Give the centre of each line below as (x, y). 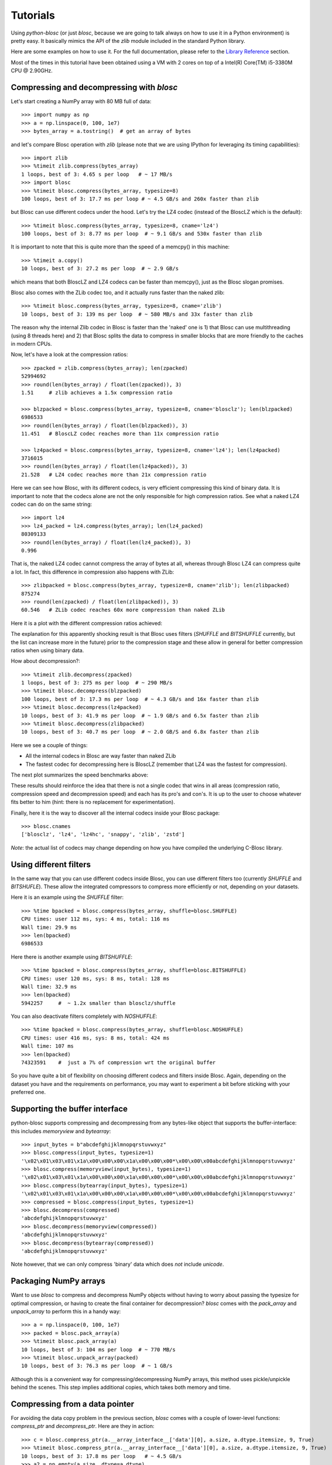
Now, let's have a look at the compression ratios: (69, 355)
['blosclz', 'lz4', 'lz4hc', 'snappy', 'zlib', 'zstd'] (103, 834)
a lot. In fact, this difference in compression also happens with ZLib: (93, 572)
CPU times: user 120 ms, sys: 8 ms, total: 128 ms (95, 978)
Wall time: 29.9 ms (49, 927)
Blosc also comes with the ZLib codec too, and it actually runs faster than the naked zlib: (118, 292)
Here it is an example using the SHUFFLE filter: (67, 897)
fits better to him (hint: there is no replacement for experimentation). (93, 802)
